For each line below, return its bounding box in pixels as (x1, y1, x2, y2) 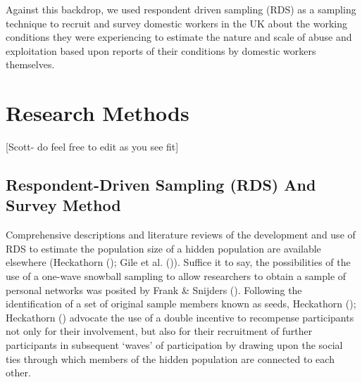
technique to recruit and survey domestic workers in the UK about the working (6, 15, 348, 30)
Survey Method (6, 194, 121, 216)
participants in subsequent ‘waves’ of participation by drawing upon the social (6, 338, 343, 352)
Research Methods (6, 98, 189, 127)
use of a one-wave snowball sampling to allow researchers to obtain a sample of (6, 269, 347, 284)
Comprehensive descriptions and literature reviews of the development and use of (6, 227, 356, 242)
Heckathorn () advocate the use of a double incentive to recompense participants (6, 310, 354, 324)
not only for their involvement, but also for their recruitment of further (6, 324, 313, 338)
